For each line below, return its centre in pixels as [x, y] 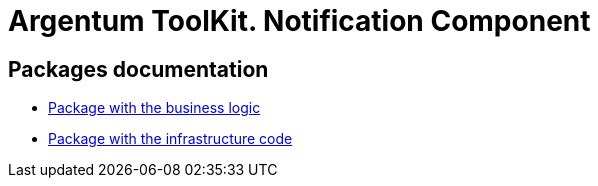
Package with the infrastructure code [170, 139]
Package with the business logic [154, 108]
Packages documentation [138, 69]
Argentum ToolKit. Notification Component [299, 21]
